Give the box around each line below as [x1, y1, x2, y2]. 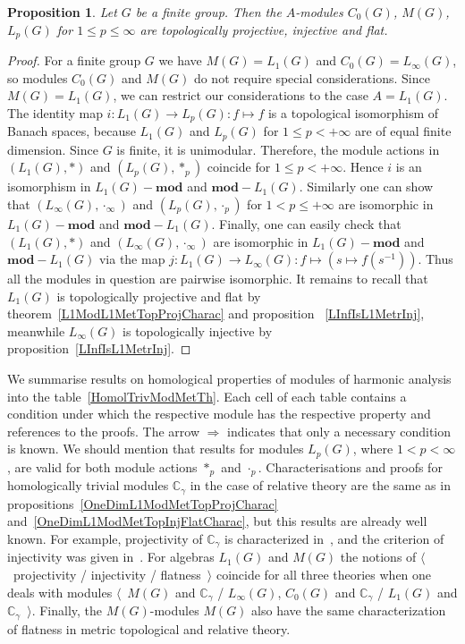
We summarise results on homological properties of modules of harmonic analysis [7, 369, 452, 388]
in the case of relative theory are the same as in [190, 476, 451, 495]
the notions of [340, 547, 417, 566]
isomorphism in [7, 177, 91, 196]
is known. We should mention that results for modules [7, 439, 304, 458]
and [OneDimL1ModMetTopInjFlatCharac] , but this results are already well [7, 512, 427, 530]
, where [352, 439, 393, 458]
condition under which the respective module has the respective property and [7, 404, 431, 423]
